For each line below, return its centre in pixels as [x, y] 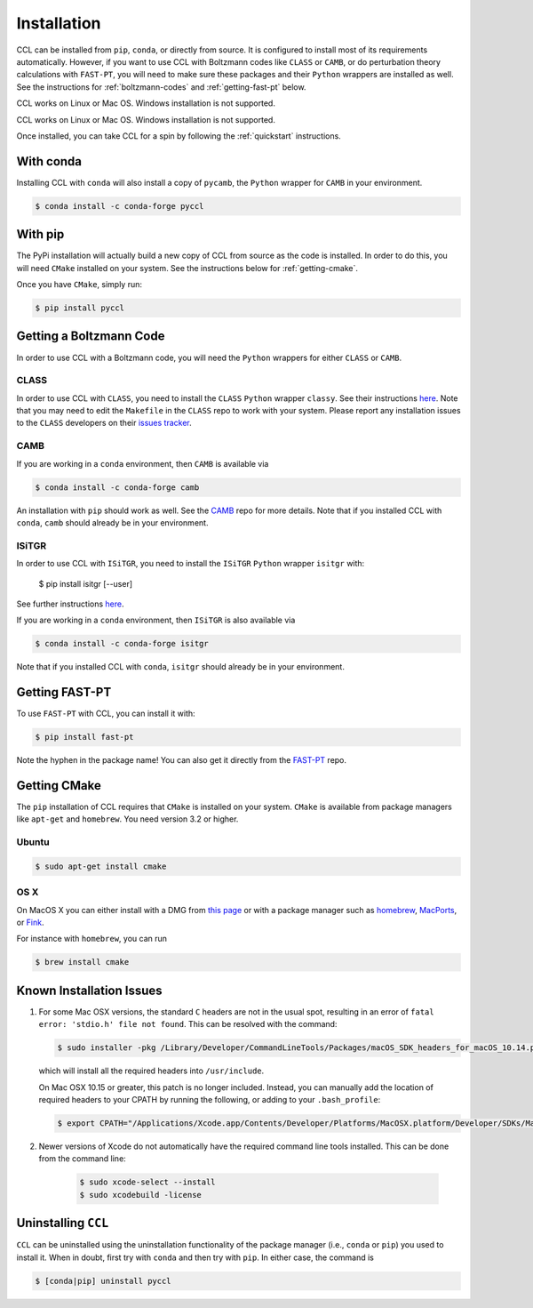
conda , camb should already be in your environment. [112, 522]
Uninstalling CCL [63, 1223]
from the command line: [82, 1159]
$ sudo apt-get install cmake [101, 866]
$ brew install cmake [82, 962]
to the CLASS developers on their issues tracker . [104, 423]
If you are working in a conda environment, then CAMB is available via [143, 463]
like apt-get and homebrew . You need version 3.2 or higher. [127, 819]
